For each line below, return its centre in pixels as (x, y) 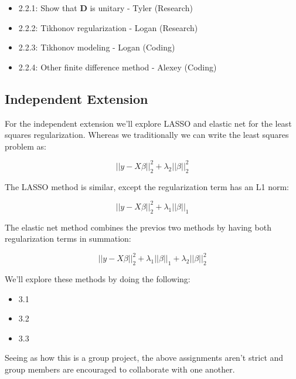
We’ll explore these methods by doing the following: (98, 279)
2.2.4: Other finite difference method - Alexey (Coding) (118, 67)
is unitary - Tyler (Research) (141, 8)
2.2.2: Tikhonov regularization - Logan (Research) (108, 27)
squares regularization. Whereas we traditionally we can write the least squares (147, 135)
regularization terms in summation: (68, 238)
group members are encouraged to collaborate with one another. (120, 369)
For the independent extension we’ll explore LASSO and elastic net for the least (148, 123)
